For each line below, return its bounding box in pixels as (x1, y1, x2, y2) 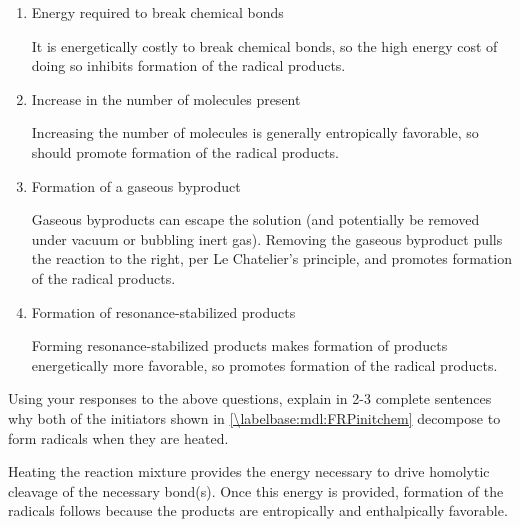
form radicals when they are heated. (8, 427, 229, 448)
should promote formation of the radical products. (31, 141, 339, 162)
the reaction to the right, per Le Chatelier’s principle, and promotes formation (31, 248, 512, 269)
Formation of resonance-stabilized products (31, 301, 296, 322)
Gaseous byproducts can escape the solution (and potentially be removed (31, 209, 480, 230)
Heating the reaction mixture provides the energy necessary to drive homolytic (8, 461, 490, 482)
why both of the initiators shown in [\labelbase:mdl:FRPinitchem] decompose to (8, 407, 501, 428)
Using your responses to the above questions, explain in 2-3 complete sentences (8, 388, 492, 409)
